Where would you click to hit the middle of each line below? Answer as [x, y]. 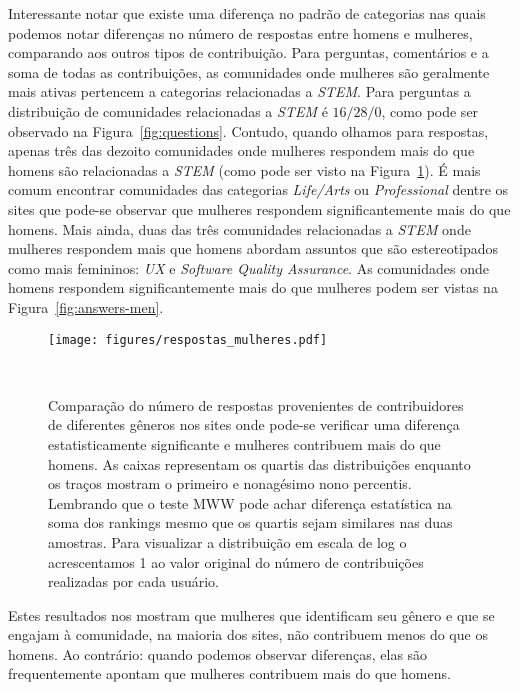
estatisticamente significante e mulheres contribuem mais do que [244, 443]
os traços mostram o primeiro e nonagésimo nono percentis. [230, 483]
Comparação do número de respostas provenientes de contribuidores [256, 404]
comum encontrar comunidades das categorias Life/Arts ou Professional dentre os [258, 189]
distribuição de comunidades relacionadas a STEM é [168, 110]
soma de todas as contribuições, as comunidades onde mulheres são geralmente [249, 71]
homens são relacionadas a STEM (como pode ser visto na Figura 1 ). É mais [244, 169]
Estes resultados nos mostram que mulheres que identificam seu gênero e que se [251, 614]
